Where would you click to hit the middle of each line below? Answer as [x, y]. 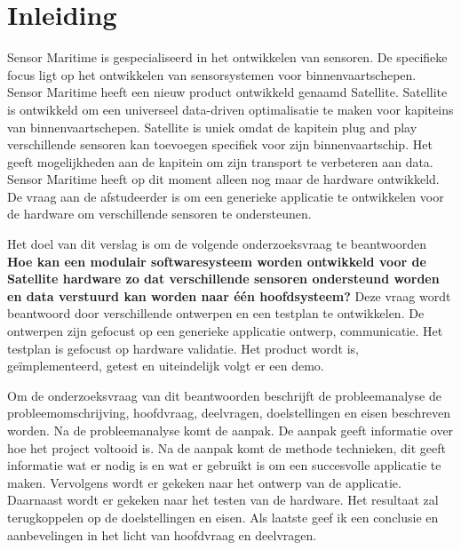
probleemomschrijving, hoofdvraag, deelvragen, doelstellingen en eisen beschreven [229, 413]
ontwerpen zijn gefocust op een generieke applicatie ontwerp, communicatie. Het [225, 331]
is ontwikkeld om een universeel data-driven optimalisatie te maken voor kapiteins [230, 109]
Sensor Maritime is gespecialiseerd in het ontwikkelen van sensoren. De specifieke [227, 57]
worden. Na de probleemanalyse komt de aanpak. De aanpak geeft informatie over [230, 430]
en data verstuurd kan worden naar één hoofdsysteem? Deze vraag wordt [229, 295]
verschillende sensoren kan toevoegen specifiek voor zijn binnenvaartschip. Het [220, 144]
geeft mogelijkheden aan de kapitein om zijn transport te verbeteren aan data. [220, 161]
